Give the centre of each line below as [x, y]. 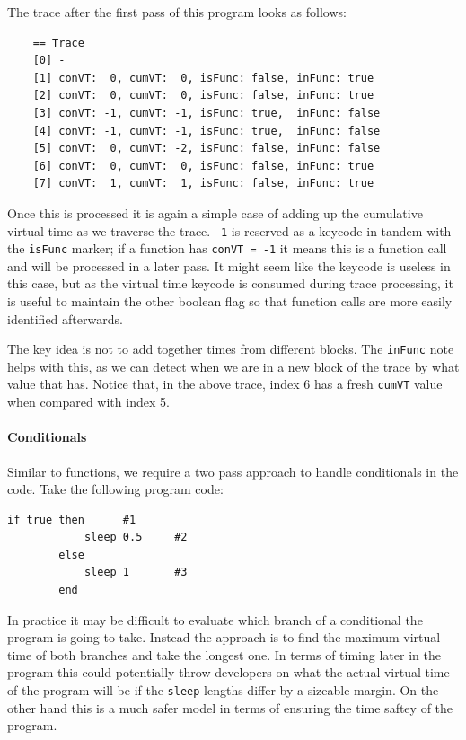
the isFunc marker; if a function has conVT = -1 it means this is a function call [227, 248]
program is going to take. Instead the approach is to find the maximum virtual [224, 637]
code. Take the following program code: [115, 489]
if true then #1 [72, 520]
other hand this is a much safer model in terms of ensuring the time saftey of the [230, 707]
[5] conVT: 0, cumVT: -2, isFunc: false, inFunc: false [207, 149]
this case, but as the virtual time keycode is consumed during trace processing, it [230, 283]
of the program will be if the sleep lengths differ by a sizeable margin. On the [223, 690]
